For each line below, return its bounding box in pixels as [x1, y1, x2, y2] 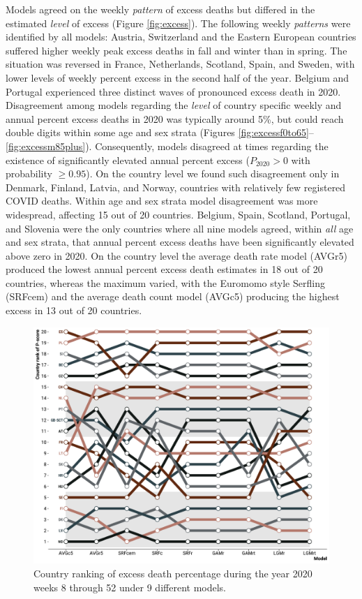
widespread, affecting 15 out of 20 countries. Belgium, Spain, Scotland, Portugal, [6, 207, 351, 221]
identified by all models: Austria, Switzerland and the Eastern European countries [6, 29, 356, 44]
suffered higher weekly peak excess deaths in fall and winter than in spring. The [6, 43, 347, 57]
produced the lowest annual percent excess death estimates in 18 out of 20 [6, 262, 323, 276]
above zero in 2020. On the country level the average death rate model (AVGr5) [6, 248, 347, 262]
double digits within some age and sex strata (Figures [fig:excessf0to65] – [6, 125, 314, 140]
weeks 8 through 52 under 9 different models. [33, 579, 226, 594]
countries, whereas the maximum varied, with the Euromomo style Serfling [6, 275, 325, 290]
